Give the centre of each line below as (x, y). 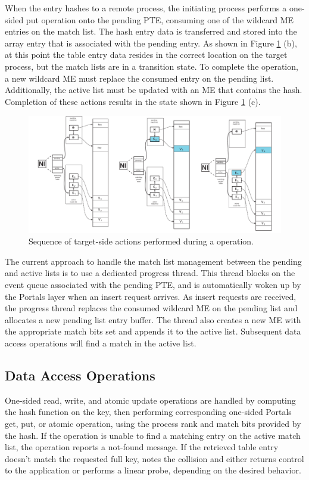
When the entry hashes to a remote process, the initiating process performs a (146, 8)
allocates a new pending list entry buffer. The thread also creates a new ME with (153, 319)
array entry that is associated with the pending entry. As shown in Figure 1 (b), (151, 43)
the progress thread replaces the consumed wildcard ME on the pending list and (151, 308)
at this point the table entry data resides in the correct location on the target (146, 55)
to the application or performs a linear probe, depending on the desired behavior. (153, 470)
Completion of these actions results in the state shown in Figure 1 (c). (133, 101)
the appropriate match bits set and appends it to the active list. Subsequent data (153, 331)
